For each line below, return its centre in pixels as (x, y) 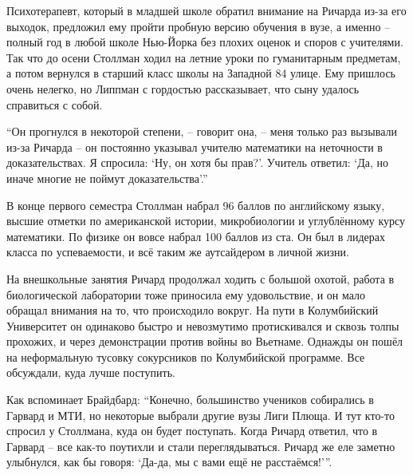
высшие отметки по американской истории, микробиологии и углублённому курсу (206, 221)
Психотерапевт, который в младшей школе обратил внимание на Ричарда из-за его (206, 10)
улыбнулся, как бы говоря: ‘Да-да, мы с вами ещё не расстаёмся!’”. (169, 462)
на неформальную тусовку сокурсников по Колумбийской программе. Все (186, 356)
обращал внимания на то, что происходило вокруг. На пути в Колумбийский (193, 310)
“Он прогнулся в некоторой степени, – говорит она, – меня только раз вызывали (202, 131)
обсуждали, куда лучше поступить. (91, 372)
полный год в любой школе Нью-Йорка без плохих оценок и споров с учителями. (205, 42)
